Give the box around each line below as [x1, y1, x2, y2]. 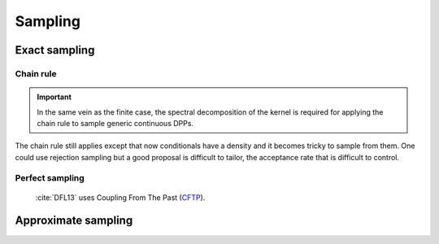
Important [37, 92, 72, 102]
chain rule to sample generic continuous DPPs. [37, 118, 194, 128]
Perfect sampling [15, 172, 85, 184]
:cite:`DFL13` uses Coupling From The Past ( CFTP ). [35, 192, 206, 203]
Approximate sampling [15, 214, 133, 228]
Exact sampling [15, 43, 95, 57]
